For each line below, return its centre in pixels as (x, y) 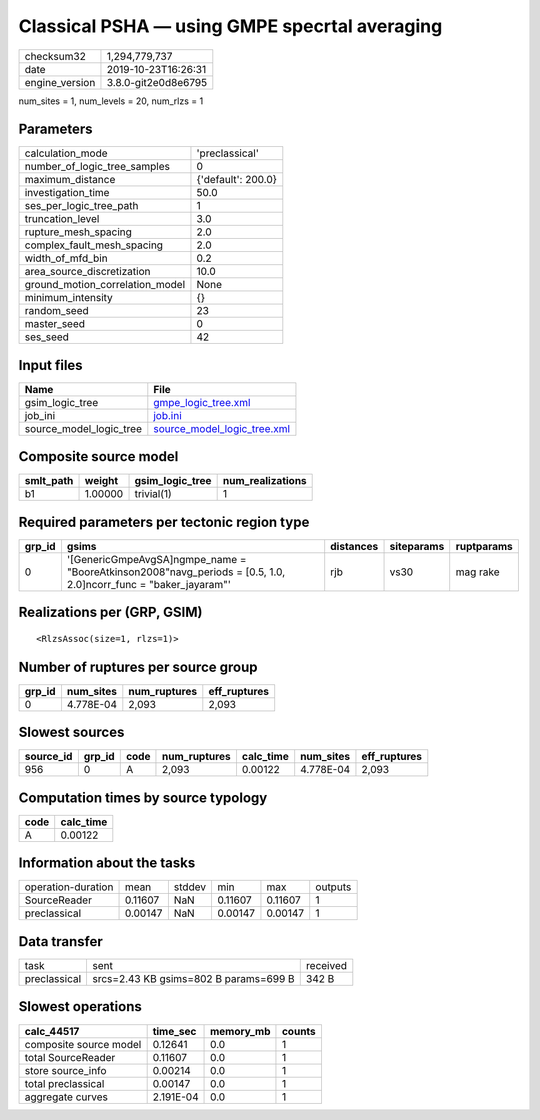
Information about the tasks (107, 863)
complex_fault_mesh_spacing (94, 245)
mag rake (477, 572)
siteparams (417, 546)
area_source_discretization (87, 272)
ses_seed (47, 337)
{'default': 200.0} (237, 180)
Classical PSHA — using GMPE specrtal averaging (230, 26)
